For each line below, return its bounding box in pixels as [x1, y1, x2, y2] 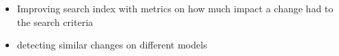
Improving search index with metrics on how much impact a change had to [17, 1, 333, 15]
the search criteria [17, 14, 94, 29]
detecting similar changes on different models [17, 38, 207, 52]
